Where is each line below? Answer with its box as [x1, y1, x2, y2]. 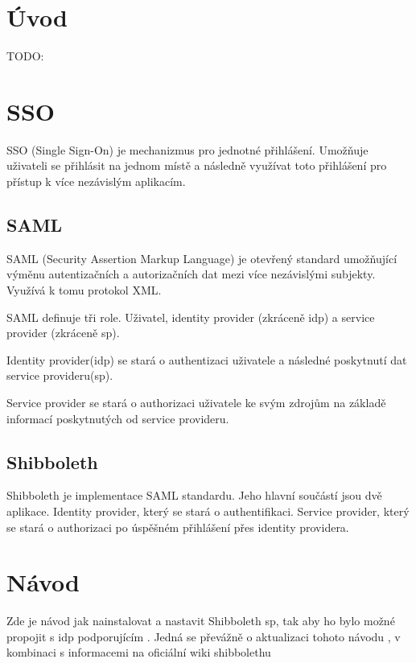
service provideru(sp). [6, 367, 113, 384]
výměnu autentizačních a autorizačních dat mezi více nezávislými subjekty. [6, 266, 376, 282]
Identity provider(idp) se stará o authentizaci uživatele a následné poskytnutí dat [6, 351, 407, 368]
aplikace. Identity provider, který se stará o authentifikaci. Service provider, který [6, 502, 410, 519]
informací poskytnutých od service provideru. [6, 410, 229, 426]
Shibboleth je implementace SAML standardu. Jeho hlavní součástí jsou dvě [6, 487, 382, 504]
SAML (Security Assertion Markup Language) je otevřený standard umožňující [6, 249, 397, 266]
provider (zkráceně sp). [6, 324, 120, 341]
